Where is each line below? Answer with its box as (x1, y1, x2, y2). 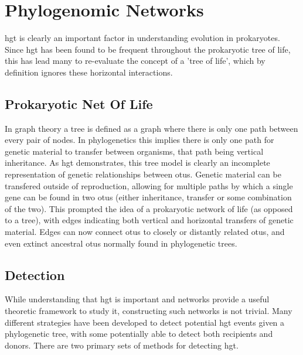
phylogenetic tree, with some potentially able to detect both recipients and (5, 327, 273, 340)
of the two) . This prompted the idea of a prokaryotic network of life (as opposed (5, 202, 293, 214)
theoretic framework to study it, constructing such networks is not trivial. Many (5, 305, 292, 317)
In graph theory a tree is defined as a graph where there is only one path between (5, 122, 298, 134)
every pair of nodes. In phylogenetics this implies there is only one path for (5, 134, 274, 146)
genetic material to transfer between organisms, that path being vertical (5, 145, 264, 157)
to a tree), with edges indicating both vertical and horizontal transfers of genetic (5, 214, 294, 226)
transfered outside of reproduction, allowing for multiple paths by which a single (5, 179, 293, 192)
